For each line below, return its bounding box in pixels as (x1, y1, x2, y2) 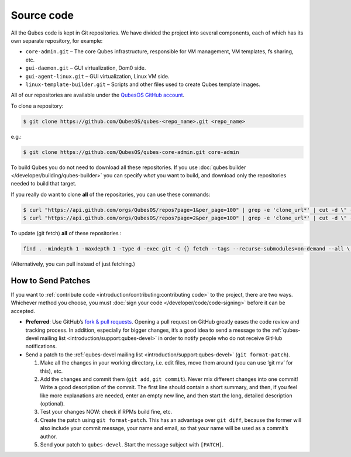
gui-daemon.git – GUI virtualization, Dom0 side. (25, 64, 146, 71)
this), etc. (40, 367, 63, 374)
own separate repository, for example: (11, 37, 103, 44)
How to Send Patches (11, 276, 91, 286)
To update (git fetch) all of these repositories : (11, 230, 122, 237)
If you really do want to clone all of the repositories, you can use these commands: (11, 191, 211, 198)
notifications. (25, 343, 57, 350)
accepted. (11, 307, 35, 314)
